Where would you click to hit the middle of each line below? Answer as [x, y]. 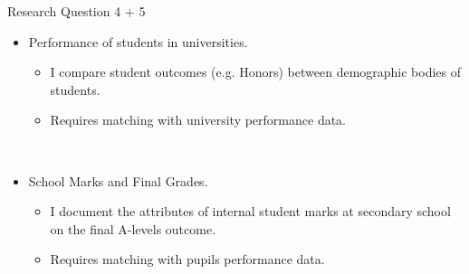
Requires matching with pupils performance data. [187, 259]
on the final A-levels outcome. [133, 228]
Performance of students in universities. [138, 41]
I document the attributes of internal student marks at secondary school [250, 211]
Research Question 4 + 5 [77, 11]
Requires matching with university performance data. [198, 120]
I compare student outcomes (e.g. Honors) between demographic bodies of [256, 72]
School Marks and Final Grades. [118, 180]
